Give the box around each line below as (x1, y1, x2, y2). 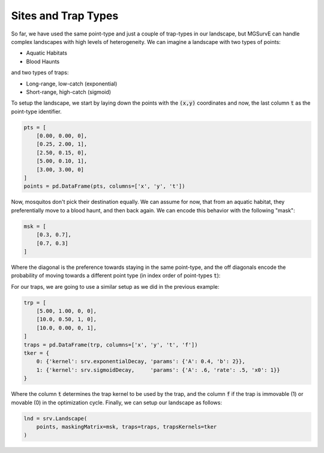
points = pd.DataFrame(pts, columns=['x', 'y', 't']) (23, 183, 185, 190)
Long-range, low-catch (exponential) (26, 80, 118, 87)
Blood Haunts (26, 58, 60, 65)
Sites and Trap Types (11, 9, 119, 22)
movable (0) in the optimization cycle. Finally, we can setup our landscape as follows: (11, 399, 222, 406)
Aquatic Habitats (26, 49, 67, 57)
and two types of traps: (11, 69, 69, 76)
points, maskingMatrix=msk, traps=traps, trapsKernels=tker (36, 423, 217, 430)
